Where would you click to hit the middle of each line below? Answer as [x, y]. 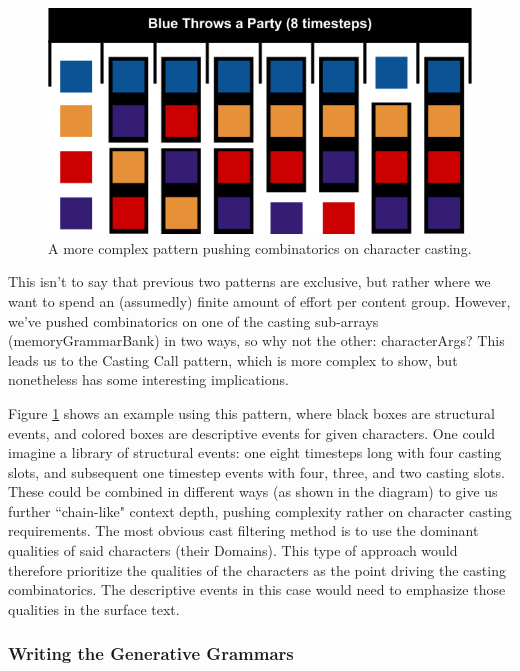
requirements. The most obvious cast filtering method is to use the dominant [243, 530]
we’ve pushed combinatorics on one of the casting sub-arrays [193, 320]
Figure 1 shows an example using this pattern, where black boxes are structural [251, 412]
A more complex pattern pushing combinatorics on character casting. [260, 247]
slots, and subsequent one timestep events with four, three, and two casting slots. [256, 471]
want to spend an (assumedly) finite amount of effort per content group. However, [259, 300]
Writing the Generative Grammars [151, 653]
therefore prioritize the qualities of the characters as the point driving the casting [257, 569]
